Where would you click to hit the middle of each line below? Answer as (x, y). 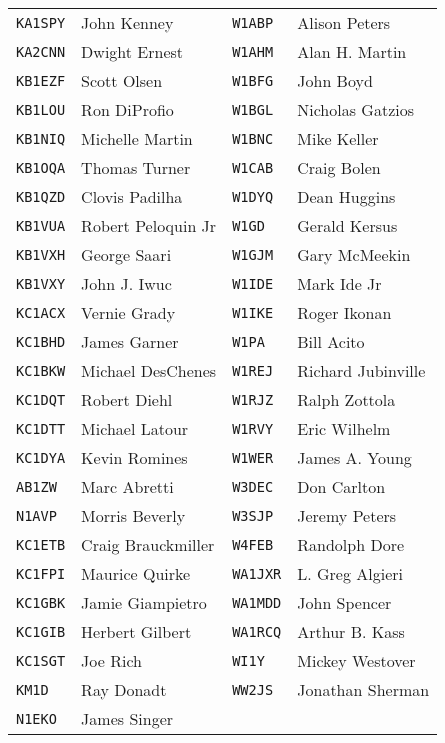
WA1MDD (257, 602)
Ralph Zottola (346, 399)
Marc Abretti (127, 486)
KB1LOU (41, 109)
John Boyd (335, 80)
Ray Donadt (124, 689)
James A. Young (354, 457)
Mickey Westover (356, 660)
